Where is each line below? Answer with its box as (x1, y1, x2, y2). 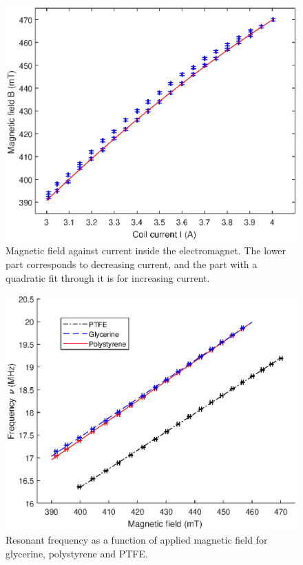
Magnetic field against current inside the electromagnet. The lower (6, 243, 286, 258)
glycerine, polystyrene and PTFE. (6, 546, 148, 560)
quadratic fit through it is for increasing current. (6, 270, 210, 285)
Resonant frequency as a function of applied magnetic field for (6, 533, 268, 547)
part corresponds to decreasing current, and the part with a (6, 257, 258, 271)
